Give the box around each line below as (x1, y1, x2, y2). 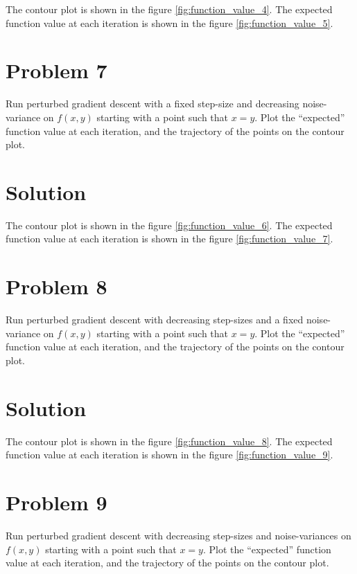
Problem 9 (6, 488, 107, 516)
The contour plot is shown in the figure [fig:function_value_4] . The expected (6, 2, 333, 16)
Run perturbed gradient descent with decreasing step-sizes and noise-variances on (6, 528, 351, 542)
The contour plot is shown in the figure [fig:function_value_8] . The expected (6, 433, 333, 448)
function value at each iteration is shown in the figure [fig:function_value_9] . (6, 447, 333, 462)
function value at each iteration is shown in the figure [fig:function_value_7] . (6, 231, 333, 246)
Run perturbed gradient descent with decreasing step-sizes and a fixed (6, 312, 304, 327)
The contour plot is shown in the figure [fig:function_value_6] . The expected (6, 217, 333, 232)
